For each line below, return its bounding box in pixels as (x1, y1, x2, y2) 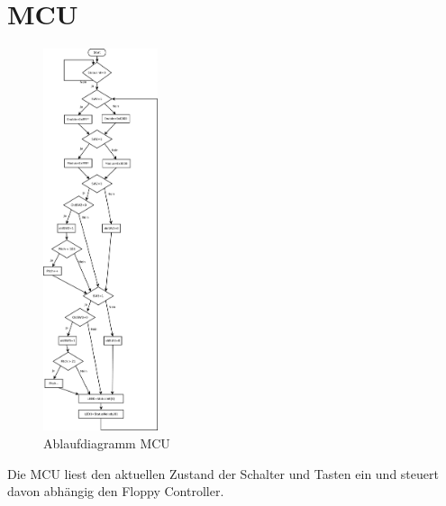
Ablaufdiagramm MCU (43, 433, 170, 452)
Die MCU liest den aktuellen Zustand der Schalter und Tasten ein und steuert (7, 464, 439, 483)
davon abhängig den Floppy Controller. (7, 482, 224, 501)
